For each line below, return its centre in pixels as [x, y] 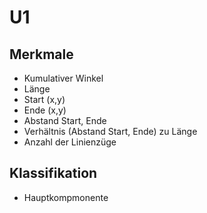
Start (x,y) [44, 99]
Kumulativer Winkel [63, 78]
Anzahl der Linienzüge [70, 142]
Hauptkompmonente [66, 197]
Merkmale [41, 54]
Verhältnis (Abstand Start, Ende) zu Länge [110, 131]
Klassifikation [53, 173]
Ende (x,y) [45, 110]
